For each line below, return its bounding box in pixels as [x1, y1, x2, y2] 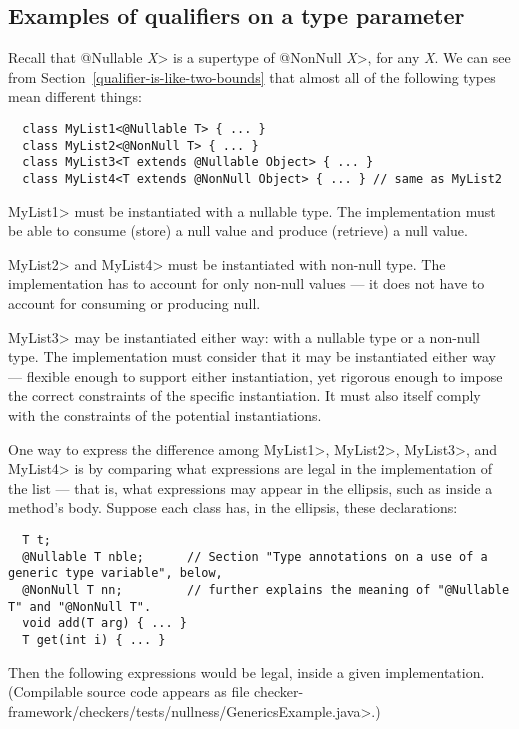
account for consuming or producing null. [8, 292, 261, 313]
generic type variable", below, [8, 566, 223, 581]
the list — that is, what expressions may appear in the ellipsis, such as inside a [8, 477, 493, 498]
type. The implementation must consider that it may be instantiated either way [8, 346, 496, 367]
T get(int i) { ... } [22, 632, 166, 647]
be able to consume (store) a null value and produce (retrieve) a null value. [8, 220, 468, 241]
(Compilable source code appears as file [8, 681, 250, 702]
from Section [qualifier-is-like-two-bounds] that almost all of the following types [8, 66, 496, 87]
